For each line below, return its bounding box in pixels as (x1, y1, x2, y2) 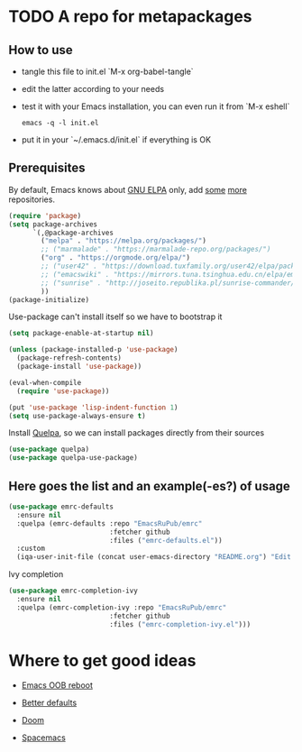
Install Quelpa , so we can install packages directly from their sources (8, 427, 265, 438)
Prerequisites (8, 160, 86, 176)
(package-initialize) (8, 295, 90, 304)
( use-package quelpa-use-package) (8, 454, 139, 463)
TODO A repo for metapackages (8, 6, 253, 27)
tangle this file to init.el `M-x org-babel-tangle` (21, 66, 195, 77)
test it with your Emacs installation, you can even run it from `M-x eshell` (21, 101, 290, 112)
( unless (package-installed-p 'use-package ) (8, 345, 178, 354)
